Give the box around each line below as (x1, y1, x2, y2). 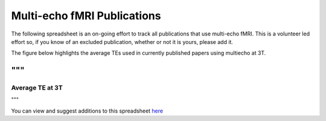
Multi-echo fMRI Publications (11, 9, 161, 22)
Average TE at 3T (11, 84, 63, 92)
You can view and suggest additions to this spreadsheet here (11, 107, 163, 114)
